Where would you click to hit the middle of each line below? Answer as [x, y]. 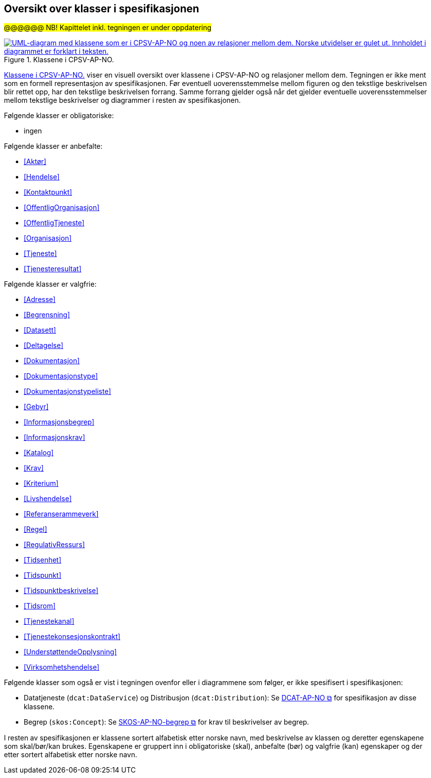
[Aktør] [35, 162]
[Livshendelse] [48, 499]
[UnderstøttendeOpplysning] [70, 652]
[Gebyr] [36, 407]
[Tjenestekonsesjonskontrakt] [72, 637]
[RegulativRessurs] [54, 545]
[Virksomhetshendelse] [61, 667]
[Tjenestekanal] [49, 621]
